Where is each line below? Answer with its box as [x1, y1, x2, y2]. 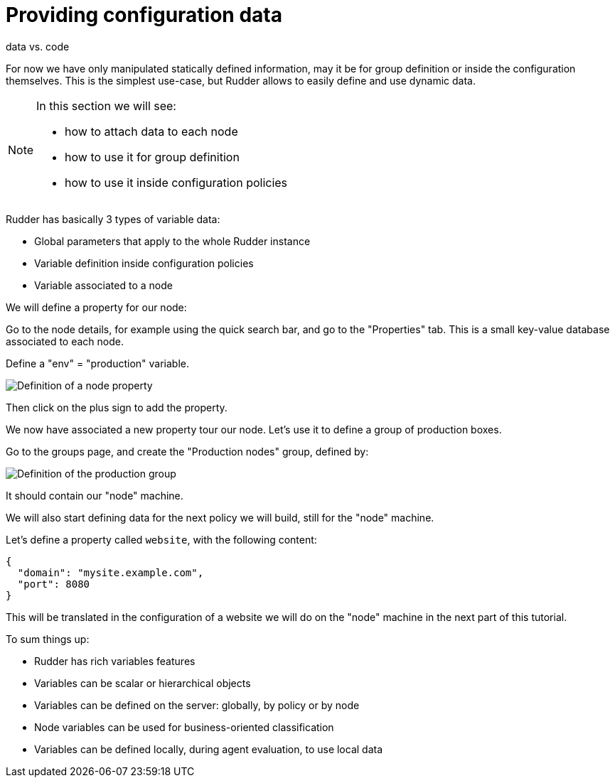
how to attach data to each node [65, 124, 238, 139]
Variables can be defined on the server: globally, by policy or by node [34, 698, 360, 711]
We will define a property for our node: [6, 301, 187, 313]
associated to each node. [6, 335, 124, 347]
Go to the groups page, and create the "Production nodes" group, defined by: [6, 445, 369, 458]
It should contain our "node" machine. [6, 489, 183, 502]
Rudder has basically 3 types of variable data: [6, 212, 220, 225]
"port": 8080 [17, 578, 90, 590]
